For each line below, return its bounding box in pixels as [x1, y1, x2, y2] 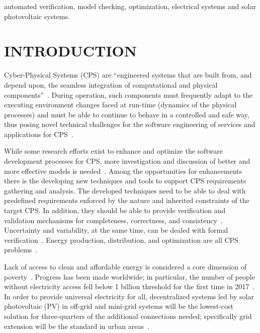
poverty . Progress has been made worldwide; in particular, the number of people [4, 271, 255, 282]
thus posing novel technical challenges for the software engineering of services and [4, 119, 255, 129]
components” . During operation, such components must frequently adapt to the [4, 89, 253, 100]
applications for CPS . [4, 128, 73, 139]
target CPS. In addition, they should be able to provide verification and [4, 205, 226, 216]
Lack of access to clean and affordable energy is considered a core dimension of [4, 261, 247, 272]
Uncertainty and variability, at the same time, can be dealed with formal [4, 225, 228, 235]
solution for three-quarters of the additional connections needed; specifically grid [4, 310, 252, 321]
